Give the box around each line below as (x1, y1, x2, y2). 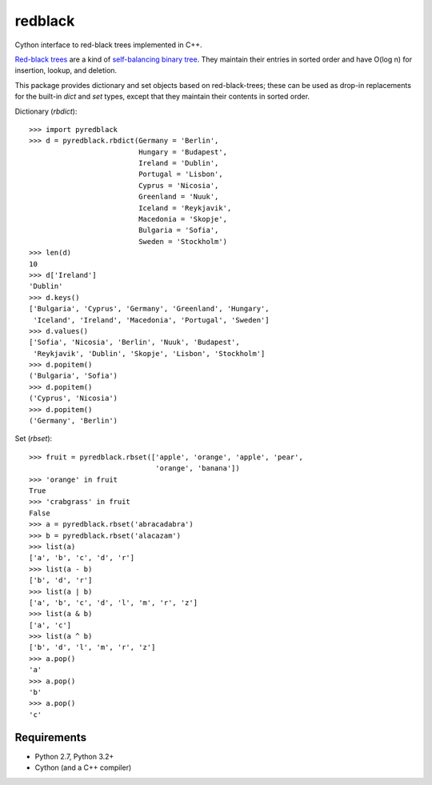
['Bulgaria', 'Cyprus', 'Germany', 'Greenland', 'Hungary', (29, 304, 270, 314)
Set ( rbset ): (14, 434, 53, 443)
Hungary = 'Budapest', (138, 147, 228, 156)
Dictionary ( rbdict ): (14, 106, 78, 116)
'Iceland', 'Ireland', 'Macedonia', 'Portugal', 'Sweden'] (33, 315, 270, 324)
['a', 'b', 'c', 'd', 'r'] (29, 553, 135, 563)
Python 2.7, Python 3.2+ (34, 751, 114, 761)
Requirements (14, 731, 87, 744)
